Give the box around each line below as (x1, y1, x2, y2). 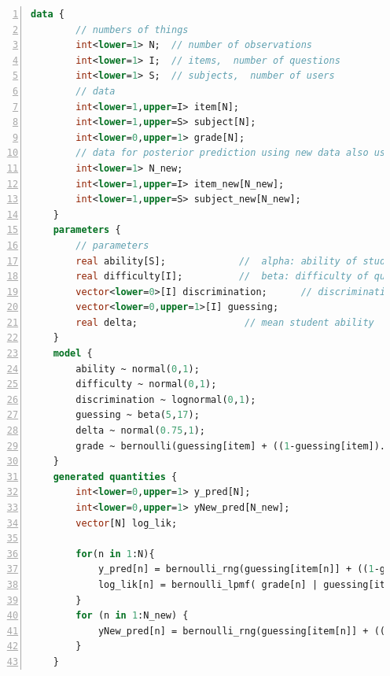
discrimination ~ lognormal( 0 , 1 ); (75, 393, 256, 405)
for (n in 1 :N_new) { (75, 610, 189, 622)
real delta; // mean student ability (75, 316, 374, 328)
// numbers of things (75, 24, 189, 35)
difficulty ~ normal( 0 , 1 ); (75, 379, 217, 390)
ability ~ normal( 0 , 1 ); (75, 363, 200, 375)
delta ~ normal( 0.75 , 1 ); (75, 425, 205, 437)
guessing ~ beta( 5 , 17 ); (75, 409, 200, 421)
